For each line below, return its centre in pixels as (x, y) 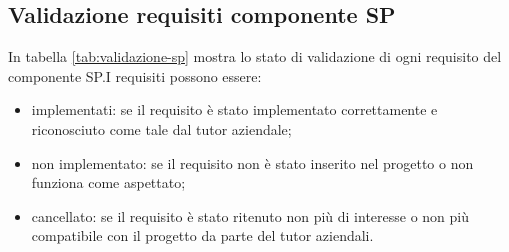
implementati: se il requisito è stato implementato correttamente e (234, 109)
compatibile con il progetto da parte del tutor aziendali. (202, 235)
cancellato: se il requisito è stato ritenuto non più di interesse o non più (250, 215)
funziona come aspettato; (108, 182)
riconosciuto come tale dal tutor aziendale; (161, 128)
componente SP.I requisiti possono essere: (135, 75)
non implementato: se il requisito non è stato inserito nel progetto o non (252, 162)
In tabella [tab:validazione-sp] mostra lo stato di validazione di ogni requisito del (255, 56)
